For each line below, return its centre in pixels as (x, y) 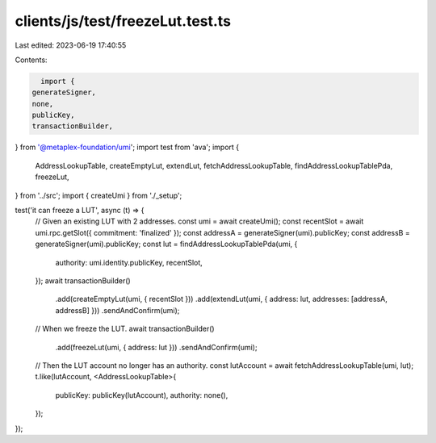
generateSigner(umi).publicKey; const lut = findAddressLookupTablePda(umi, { (166, 244)
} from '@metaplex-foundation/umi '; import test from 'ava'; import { (127, 147)
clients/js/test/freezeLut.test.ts (123, 21)
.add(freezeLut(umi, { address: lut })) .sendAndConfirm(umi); (156, 347)
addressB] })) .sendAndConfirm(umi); (117, 310)
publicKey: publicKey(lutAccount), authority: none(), (142, 395)
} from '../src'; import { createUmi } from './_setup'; (99, 195)
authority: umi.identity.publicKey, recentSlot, (129, 262)
